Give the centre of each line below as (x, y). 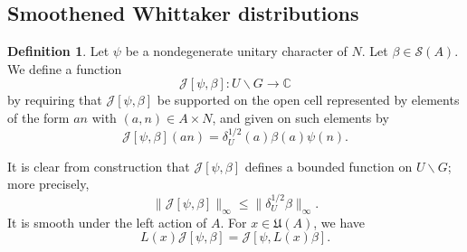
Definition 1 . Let (58, 51)
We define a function (65, 68)
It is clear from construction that (99, 166)
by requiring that (55, 100)
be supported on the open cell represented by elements (308, 100)
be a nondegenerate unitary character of (236, 51)
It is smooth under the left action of (107, 222)
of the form (38, 117)
